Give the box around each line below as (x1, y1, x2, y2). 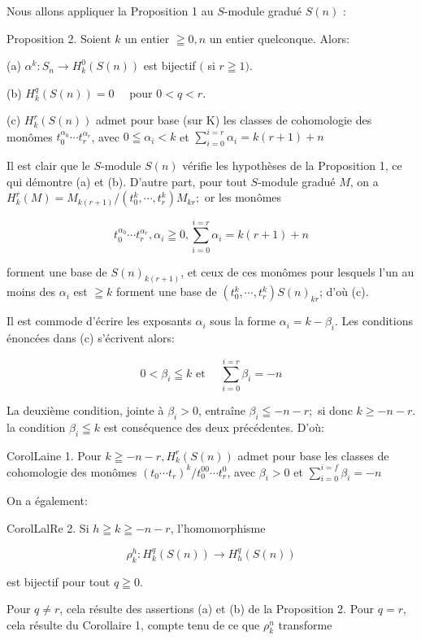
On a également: (7, 492, 88, 509)
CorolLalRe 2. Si (7, 520, 89, 537)
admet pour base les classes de (237, 446, 389, 464)
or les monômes (204, 189, 282, 206)
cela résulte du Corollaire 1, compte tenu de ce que (7, 616, 260, 633)
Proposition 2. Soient (7, 29, 111, 46)
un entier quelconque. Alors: (209, 29, 349, 46)
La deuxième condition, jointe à (7, 401, 164, 418)
